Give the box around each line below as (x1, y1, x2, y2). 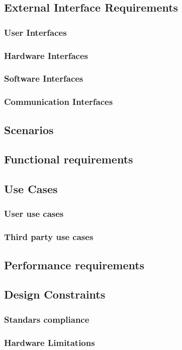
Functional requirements (4, 151, 133, 167)
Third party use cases (4, 230, 94, 243)
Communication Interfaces (4, 95, 113, 108)
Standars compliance (4, 313, 89, 325)
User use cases (4, 207, 64, 220)
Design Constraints (4, 286, 106, 302)
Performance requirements (4, 257, 145, 272)
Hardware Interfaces (4, 49, 88, 62)
